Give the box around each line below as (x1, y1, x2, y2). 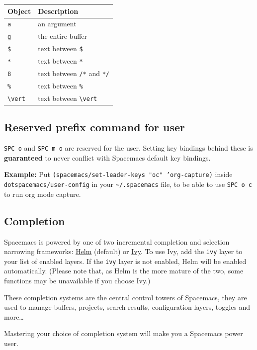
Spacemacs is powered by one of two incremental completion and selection (4, 236, 230, 247)
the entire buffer (38, 31, 87, 41)
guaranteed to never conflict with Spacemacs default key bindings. (4, 152, 211, 163)
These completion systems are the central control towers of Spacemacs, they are (4, 292, 247, 302)
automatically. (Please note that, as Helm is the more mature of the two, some (4, 265, 244, 276)
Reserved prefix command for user (4, 119, 185, 135)
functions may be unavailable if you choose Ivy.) (4, 275, 151, 285)
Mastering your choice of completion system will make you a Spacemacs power (4, 328, 243, 339)
